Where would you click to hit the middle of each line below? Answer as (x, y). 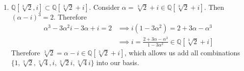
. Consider (104, 7)
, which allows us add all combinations (182, 52)
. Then (214, 7)
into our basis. (118, 62)
